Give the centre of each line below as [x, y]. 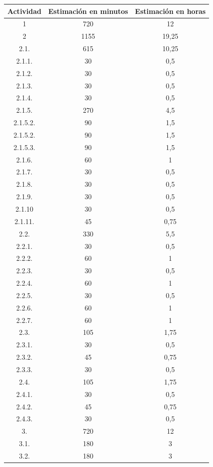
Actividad [25, 11]
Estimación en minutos [88, 11]
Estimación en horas [170, 11]
